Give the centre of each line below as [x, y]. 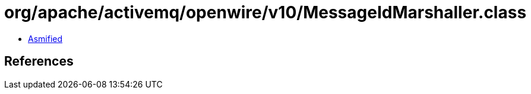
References [39, 61]
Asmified [45, 38]
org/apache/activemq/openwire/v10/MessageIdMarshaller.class [265, 12]
